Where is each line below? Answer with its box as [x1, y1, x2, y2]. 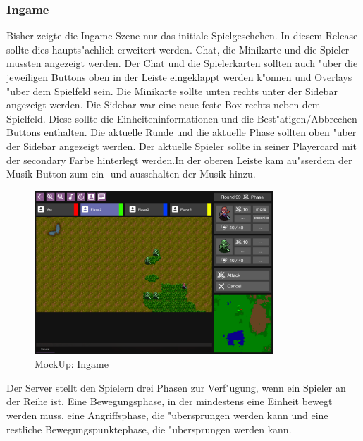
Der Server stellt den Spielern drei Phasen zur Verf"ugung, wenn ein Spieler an [6, 380, 346, 395]
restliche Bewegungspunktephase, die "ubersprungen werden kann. [6, 421, 292, 436]
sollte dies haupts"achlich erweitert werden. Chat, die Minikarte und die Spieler [6, 42, 350, 56]
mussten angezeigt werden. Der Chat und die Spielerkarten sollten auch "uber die [6, 56, 358, 70]
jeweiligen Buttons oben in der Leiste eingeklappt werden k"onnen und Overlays [6, 70, 352, 84]
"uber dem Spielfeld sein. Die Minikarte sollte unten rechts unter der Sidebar [6, 83, 338, 98]
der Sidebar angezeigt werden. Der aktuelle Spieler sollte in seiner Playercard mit [6, 138, 357, 153]
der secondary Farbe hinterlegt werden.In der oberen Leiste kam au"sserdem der [6, 152, 352, 167]
